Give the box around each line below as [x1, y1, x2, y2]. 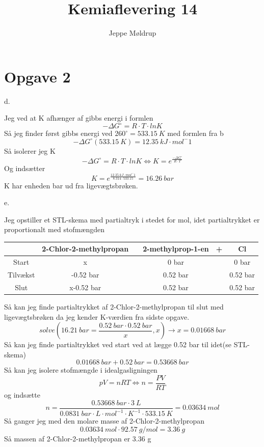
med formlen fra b [167, 128, 224, 138]
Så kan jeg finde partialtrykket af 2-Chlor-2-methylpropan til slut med [4, 301, 224, 312]
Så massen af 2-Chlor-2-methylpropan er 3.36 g [4, 433, 151, 443]
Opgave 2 [4, 66, 71, 87]
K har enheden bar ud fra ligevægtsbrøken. [4, 180, 138, 190]
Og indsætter [4, 162, 45, 173]
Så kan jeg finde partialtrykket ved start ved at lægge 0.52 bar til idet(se [4, 339, 231, 350]
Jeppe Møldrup [109, 27, 156, 38]
